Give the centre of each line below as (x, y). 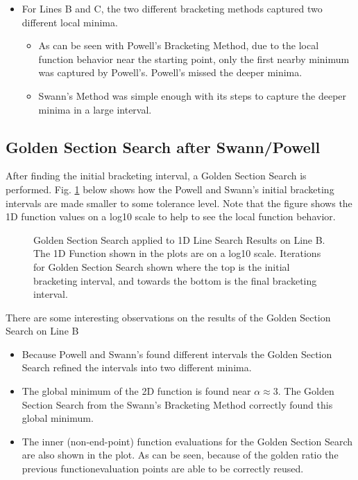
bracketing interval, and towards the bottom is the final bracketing (175, 280)
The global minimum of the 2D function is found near (136, 391)
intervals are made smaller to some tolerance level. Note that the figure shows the (179, 203)
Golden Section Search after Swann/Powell (163, 146)
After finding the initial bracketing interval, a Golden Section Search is (156, 176)
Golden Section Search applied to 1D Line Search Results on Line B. (179, 239)
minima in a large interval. (95, 109)
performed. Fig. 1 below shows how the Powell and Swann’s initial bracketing (170, 189)
